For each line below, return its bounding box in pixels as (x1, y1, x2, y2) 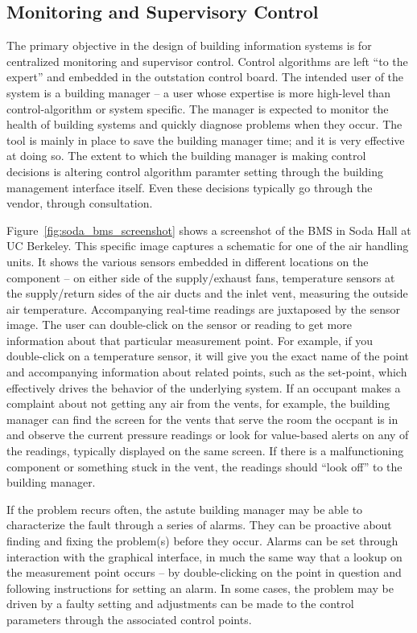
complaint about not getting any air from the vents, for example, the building (6, 395, 390, 412)
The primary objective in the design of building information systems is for (6, 37, 372, 54)
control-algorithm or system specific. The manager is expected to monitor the (6, 100, 389, 117)
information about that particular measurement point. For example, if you (6, 331, 374, 348)
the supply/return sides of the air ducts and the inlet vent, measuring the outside (6, 285, 408, 302)
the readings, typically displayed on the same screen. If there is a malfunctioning (6, 442, 404, 459)
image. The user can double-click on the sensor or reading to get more (6, 316, 352, 333)
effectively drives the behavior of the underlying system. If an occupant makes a (6, 379, 401, 396)
